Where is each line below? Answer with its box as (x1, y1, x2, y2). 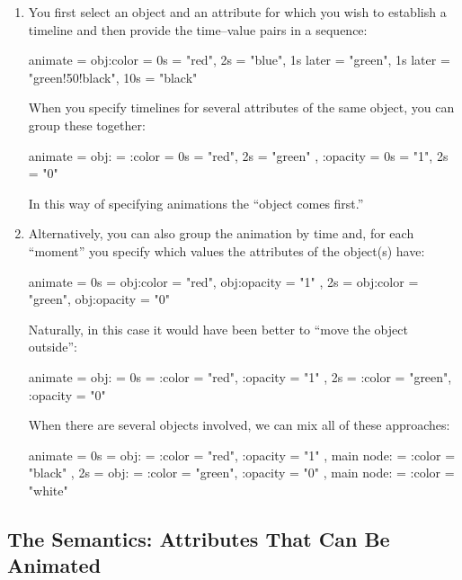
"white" (28, 480, 68, 499)
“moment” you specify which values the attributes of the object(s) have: (28, 241, 425, 260)
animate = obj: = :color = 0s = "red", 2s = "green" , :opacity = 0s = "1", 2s (28, 146, 449, 165)
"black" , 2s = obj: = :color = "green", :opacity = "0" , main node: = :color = (28, 463, 455, 482)
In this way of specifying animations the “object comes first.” (28, 193, 364, 212)
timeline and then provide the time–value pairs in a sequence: (28, 20, 368, 39)
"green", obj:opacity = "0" (28, 290, 170, 308)
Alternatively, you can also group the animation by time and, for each (28, 224, 414, 243)
